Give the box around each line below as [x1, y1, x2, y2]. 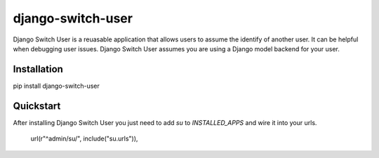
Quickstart [13, 100, 61, 112]
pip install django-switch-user [13, 81, 100, 90]
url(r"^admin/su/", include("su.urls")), [30, 134, 138, 143]
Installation [13, 63, 63, 75]
